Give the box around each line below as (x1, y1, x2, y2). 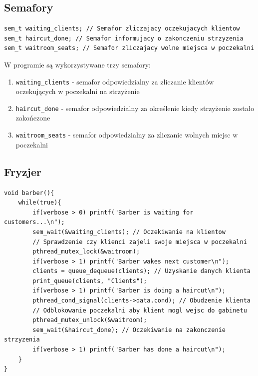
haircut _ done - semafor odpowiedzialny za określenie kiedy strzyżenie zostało (15, 102, 255, 113)
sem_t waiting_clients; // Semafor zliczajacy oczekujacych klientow (4, 25, 240, 32)
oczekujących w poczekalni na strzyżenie (15, 86, 140, 96)
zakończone (15, 112, 50, 123)
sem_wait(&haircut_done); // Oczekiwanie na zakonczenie (32, 326, 226, 333)
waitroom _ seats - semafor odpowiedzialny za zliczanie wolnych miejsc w (15, 129, 238, 140)
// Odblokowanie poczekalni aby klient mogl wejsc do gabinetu (32, 306, 247, 314)
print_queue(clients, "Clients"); (32, 277, 147, 284)
